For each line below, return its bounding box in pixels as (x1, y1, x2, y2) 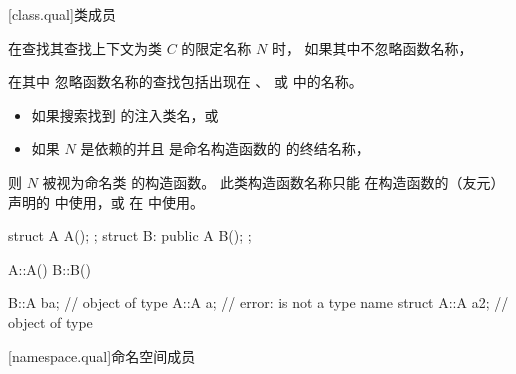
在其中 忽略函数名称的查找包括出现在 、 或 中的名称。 (8, 71, 363, 92)
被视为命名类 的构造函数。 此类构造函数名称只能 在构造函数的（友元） (42, 171, 505, 192)
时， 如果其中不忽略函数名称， (271, 37, 473, 58)
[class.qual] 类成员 (8, 4, 116, 24)
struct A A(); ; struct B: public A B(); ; (8, 225, 252, 246)
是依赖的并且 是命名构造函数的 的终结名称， (80, 138, 370, 159)
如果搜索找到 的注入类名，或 (31, 104, 219, 125)
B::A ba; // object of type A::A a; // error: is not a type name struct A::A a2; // (8, 292, 509, 313)
